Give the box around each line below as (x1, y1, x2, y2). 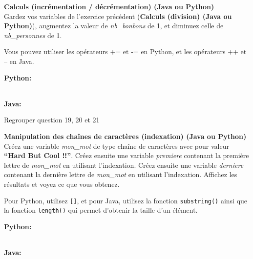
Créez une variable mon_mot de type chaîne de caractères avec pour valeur (4, 140, 229, 151)
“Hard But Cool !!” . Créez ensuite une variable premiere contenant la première (4, 150, 249, 160)
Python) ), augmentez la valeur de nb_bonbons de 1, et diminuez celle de (4, 20, 224, 31)
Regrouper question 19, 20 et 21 (4, 115, 100, 125)
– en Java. (4, 56, 34, 66)
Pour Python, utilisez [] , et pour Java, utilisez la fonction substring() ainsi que (4, 195, 248, 205)
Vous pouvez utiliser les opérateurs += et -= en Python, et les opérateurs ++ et (4, 46, 247, 57)
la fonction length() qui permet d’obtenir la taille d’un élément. (4, 205, 198, 215)
